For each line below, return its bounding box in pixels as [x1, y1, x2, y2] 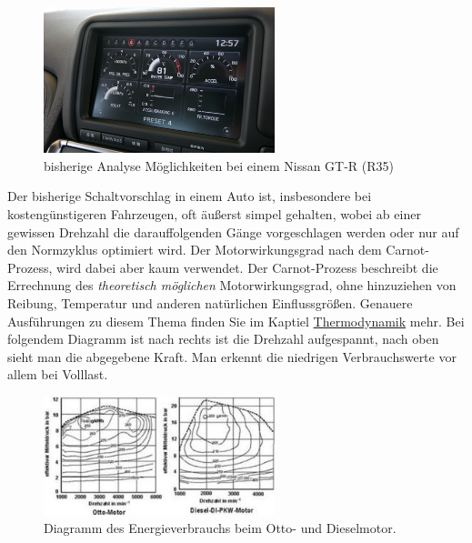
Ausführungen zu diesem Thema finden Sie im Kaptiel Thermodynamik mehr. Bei [7, 311, 465, 330]
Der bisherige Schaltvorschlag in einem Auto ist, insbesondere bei [7, 186, 372, 206]
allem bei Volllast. [7, 365, 108, 384]
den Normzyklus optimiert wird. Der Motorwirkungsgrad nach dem [7, 240, 382, 259]
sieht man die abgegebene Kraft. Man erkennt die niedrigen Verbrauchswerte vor [7, 347, 457, 366]
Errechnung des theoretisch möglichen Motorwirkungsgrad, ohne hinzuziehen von [7, 276, 457, 295]
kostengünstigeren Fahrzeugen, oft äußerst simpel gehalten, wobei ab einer [7, 205, 421, 224]
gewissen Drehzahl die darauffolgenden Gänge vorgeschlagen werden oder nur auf [7, 222, 459, 241]
